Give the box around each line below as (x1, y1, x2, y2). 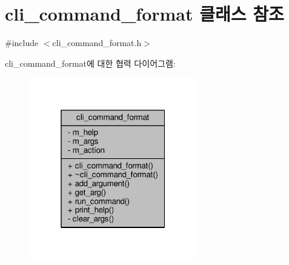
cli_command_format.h (52, 36, 142, 49)
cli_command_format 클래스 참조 (5, 1, 284, 26)
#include (5, 36, 39, 49)
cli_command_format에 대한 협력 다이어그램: (5, 56, 176, 69)
